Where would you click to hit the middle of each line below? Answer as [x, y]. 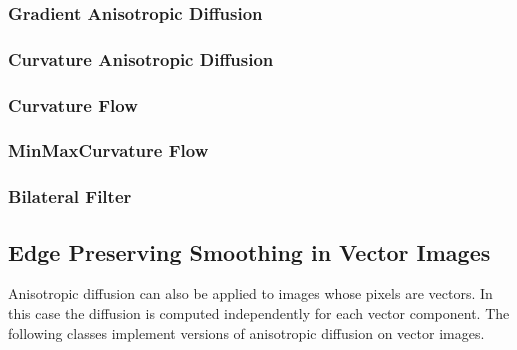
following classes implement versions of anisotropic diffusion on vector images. [246, 332]
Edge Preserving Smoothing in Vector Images [249, 251]
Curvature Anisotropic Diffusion [141, 58]
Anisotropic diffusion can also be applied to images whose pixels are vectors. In [250, 293]
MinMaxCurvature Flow [108, 150]
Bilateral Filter [70, 196]
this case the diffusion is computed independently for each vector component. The [259, 313]
